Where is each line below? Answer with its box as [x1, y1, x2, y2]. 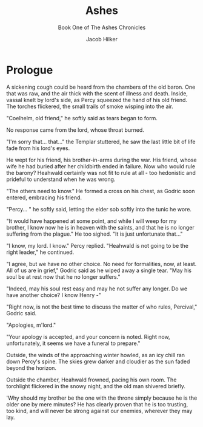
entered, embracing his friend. [6, 194, 82, 201]
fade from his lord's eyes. [6, 144, 70, 152]
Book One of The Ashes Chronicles [58, 24, 146, 31]
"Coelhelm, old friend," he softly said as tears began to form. [6, 114, 158, 121]
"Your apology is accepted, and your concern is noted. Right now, [6, 333, 171, 340]
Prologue [6, 63, 53, 77]
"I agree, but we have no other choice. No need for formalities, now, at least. [6, 260, 197, 267]
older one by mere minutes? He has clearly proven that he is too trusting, [6, 400, 188, 408]
